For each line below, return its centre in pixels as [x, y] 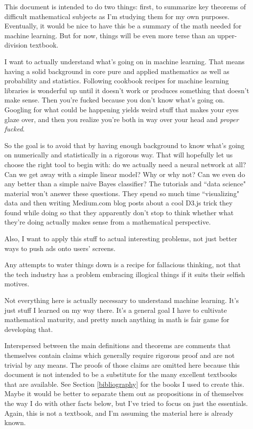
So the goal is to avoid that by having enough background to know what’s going [125, 145]
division [16, 45]
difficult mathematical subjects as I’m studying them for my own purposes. [117, 16]
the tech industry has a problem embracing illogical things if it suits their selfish [125, 274]
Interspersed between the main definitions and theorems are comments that [118, 345]
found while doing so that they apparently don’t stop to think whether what [119, 212]
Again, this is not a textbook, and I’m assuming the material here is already [119, 413]
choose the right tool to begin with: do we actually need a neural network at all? [125, 164]
